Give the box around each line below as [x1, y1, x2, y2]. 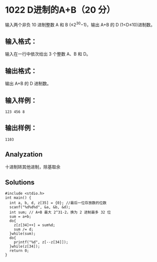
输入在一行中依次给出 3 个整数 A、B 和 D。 [5, 51, 91, 57]
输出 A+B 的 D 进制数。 [5, 81, 52, 87]
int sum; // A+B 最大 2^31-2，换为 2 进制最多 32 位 [9, 210, 111, 215]
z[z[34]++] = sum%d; [14, 223, 55, 228]
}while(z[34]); [9, 244, 40, 249]
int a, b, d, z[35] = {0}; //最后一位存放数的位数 [9, 201, 107, 206]
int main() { [5, 195, 32, 200]
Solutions [5, 178, 35, 187]
